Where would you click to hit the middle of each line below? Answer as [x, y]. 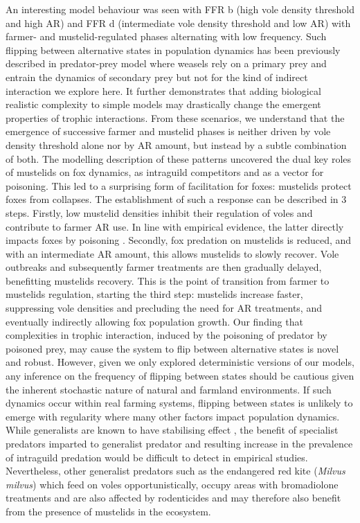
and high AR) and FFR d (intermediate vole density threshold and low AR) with [178, 23]
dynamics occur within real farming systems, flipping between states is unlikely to [179, 403]
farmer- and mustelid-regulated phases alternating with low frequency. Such [166, 36]
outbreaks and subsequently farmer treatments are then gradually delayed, [164, 267]
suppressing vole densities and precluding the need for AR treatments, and [164, 308]
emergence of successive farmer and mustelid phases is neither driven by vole [168, 131]
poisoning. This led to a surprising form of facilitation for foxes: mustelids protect [179, 185]
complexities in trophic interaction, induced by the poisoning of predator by [166, 335]
